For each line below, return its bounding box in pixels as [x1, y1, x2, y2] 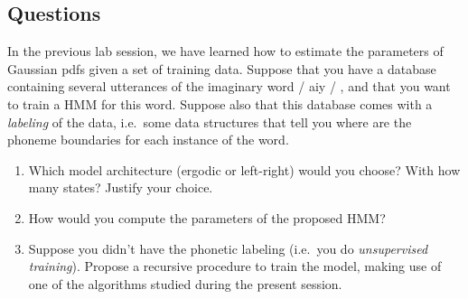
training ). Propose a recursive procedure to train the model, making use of [28, 257, 442, 276]
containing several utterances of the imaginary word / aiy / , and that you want [7, 77, 451, 96]
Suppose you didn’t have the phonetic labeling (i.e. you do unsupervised [28, 238, 428, 257]
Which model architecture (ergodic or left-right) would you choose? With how [28, 160, 461, 179]
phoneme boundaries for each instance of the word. [7, 130, 289, 149]
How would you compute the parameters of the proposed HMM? [28, 208, 386, 227]
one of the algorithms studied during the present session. [28, 274, 342, 293]
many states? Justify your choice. [28, 178, 213, 197]
